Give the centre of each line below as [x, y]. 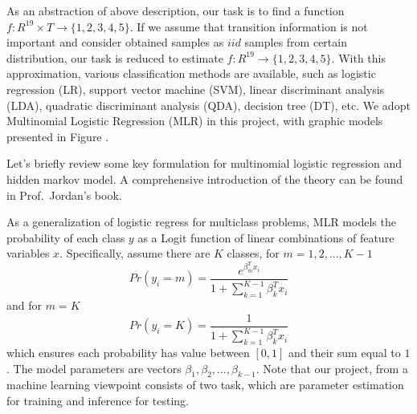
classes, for [253, 253]
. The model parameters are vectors [94, 368]
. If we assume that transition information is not [249, 26]
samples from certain [296, 42]
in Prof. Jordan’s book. [64, 195]
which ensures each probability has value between [128, 352]
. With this [358, 57]
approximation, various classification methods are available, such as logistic [191, 73]
